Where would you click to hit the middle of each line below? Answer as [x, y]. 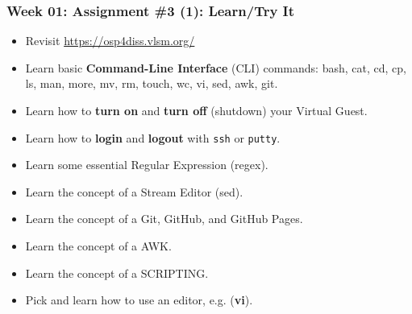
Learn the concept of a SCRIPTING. [117, 273]
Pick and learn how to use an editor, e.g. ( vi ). [139, 300]
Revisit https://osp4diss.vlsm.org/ [110, 41]
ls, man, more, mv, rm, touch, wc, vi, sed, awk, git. [152, 83]
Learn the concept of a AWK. [98, 246]
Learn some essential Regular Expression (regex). [147, 165]
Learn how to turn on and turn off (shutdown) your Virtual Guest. [196, 110]
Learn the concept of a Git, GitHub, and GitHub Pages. [164, 219]
